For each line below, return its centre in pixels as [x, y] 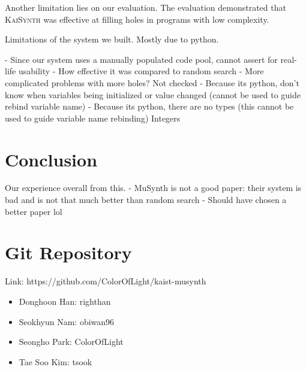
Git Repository [68, 252]
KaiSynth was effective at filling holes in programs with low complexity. [137, 19]
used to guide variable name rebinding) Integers [93, 118]
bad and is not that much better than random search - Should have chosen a [146, 200]
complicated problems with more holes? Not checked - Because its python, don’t [152, 82]
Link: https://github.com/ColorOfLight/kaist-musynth [106, 281]
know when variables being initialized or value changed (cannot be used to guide [153, 94]
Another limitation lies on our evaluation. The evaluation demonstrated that [145, 7]
